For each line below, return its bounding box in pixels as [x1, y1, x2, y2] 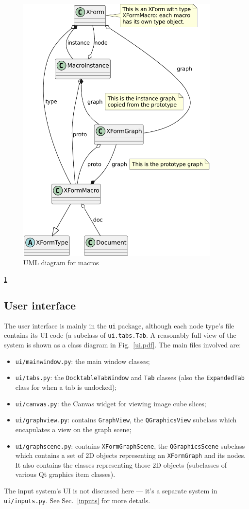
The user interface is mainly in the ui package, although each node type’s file [4, 320, 234, 330]
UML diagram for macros [23, 257, 99, 268]
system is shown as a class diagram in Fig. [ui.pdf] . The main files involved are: [4, 340, 241, 350]
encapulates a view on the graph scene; [15, 424, 132, 434]
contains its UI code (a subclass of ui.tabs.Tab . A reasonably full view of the [4, 330, 236, 340]
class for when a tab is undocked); [15, 382, 117, 392]
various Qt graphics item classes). [15, 469, 116, 479]
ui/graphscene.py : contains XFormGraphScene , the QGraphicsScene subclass [15, 440, 245, 451]
